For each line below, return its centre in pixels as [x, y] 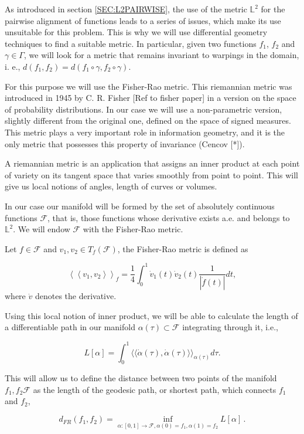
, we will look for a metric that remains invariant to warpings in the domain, [161, 55]
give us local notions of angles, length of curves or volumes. [111, 186]
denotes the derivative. [76, 296]
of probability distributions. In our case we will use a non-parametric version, [144, 109]
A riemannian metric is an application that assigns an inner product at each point [152, 163]
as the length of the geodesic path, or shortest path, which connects [155, 389]
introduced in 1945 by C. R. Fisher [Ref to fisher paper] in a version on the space [151, 98]
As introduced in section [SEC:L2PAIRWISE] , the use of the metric [126, 9]
